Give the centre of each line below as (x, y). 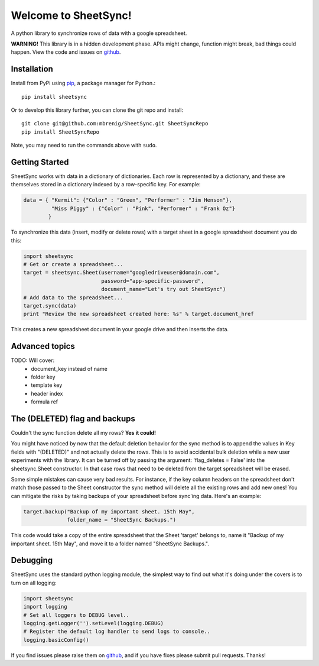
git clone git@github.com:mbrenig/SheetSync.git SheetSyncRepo (115, 124)
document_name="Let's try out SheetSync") (164, 289)
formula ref (45, 402)
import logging (45, 607)
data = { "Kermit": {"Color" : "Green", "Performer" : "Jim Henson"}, (128, 200)
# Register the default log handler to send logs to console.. (117, 632)
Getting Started (40, 162)
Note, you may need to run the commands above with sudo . (84, 146)
